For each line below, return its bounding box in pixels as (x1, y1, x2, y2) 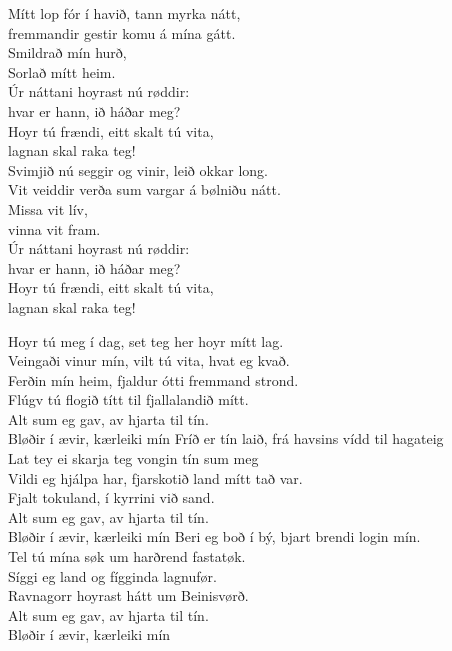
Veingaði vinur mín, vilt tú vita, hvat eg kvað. (8, 350, 290, 371)
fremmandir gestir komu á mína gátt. (8, 22, 236, 43)
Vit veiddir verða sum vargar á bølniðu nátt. (8, 179, 281, 200)
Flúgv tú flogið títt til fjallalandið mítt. (8, 389, 249, 410)
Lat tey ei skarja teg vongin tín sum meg (8, 448, 259, 469)
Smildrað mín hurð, (8, 42, 127, 63)
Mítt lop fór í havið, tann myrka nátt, (8, 3, 241, 23)
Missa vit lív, (8, 198, 88, 219)
